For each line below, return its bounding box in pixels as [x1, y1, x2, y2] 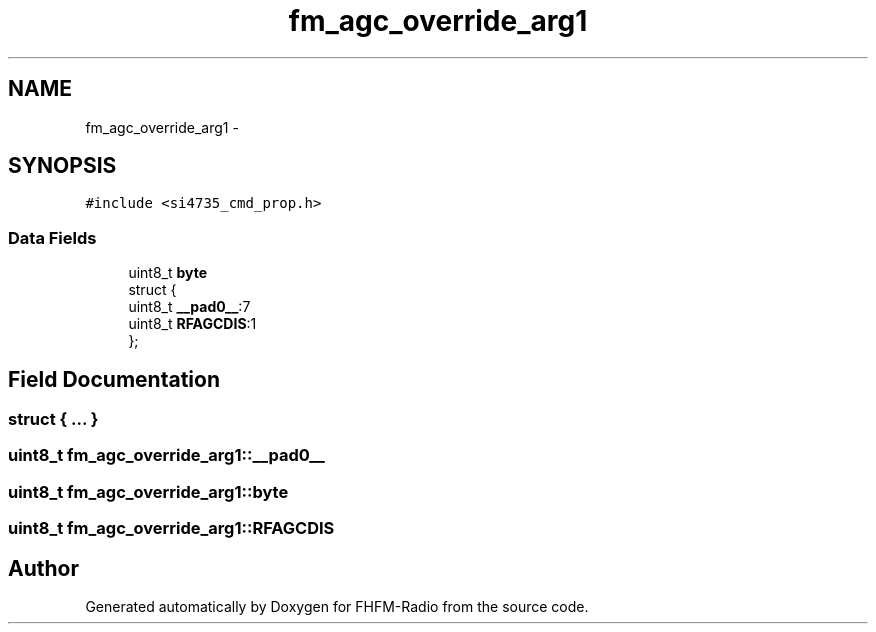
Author [8, 555, 79, 581]
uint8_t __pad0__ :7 [128, 298, 251, 316]
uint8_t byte [128, 264, 208, 282]
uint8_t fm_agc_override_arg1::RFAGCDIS [8, 518, 335, 539]
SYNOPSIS [8, 153, 117, 179]
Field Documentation [8, 366, 220, 392]
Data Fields [8, 227, 97, 248]
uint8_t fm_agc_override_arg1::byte [8, 481, 289, 502]
